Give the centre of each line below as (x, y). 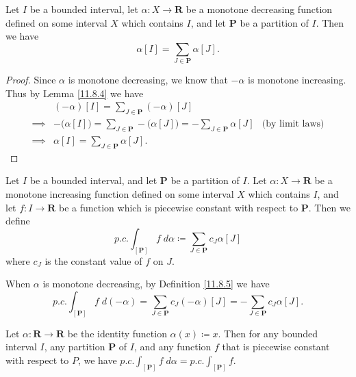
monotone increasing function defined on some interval (120, 193)
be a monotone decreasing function (259, 9)
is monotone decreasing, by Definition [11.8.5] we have (156, 284)
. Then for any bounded (268, 333)
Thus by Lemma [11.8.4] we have (75, 93)
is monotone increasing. (297, 80)
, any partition (75, 347)
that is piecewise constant (276, 347)
